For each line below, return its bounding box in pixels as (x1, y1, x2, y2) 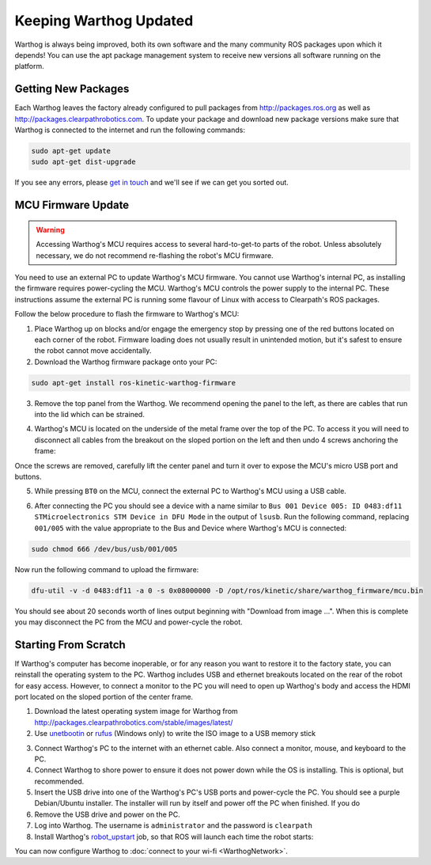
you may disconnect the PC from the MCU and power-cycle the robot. (14, 617, 243, 627)
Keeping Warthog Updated (14, 12, 194, 29)
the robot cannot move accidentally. (34, 346, 152, 355)
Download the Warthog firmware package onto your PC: (34, 357, 217, 366)
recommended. (34, 776, 85, 786)
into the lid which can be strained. (34, 410, 146, 419)
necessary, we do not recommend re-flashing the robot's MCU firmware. (36, 250, 274, 260)
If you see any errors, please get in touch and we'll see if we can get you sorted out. (14, 178, 289, 188)
